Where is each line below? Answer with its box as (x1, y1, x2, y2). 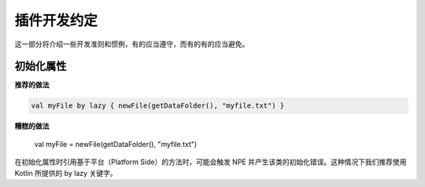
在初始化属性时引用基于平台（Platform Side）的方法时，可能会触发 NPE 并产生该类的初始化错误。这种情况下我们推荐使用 (14, 157, 407, 167)
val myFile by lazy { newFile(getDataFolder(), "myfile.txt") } (31, 101, 285, 110)
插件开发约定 (14, 12, 98, 29)
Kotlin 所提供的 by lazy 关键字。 (14, 168, 117, 178)
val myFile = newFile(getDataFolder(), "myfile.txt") (34, 139, 198, 148)
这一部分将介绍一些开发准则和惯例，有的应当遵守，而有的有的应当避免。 (14, 39, 249, 49)
